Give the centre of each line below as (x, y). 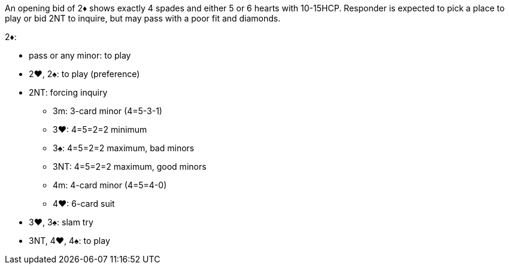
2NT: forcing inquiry (68, 92)
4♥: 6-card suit (84, 204)
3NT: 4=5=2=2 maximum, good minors (130, 166)
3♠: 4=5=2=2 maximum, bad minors (124, 148)
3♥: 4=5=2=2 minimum (100, 129)
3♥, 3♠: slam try (61, 222)
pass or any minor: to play (80, 55)
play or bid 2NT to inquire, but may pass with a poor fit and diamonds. (143, 18)
